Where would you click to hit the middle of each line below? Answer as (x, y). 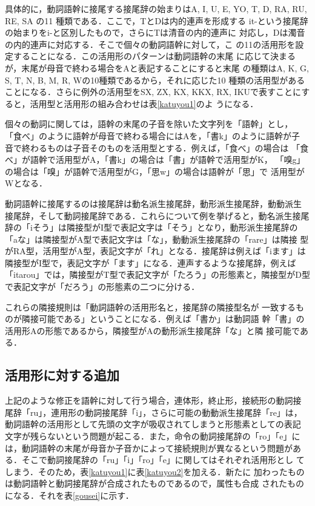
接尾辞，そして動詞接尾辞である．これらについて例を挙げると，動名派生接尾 (157, 215)
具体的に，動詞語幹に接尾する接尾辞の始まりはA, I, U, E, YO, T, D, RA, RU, (156, 8)
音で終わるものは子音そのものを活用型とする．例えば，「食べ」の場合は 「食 (157, 147)
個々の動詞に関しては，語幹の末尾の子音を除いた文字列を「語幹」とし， (149, 124)
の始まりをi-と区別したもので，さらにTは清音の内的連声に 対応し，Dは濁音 (155, 32)
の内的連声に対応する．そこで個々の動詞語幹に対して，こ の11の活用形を (150, 44)
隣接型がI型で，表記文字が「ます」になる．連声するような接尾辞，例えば (151, 262)
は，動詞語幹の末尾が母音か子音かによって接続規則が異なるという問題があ (153, 448)
